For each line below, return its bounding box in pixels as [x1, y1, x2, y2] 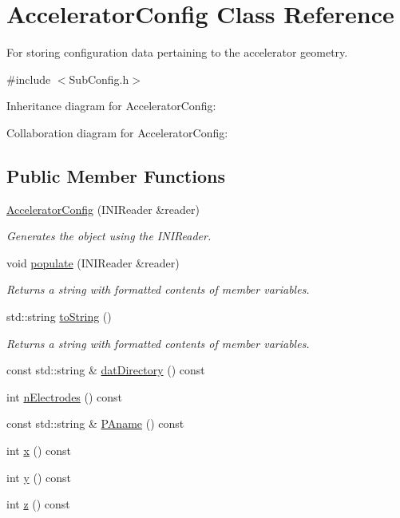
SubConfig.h [69, 70, 129, 87]
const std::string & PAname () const [6, 415, 184, 432]
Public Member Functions [6, 163, 225, 188]
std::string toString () [6, 308, 112, 325]
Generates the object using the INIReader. [6, 227, 212, 244]
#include [6, 70, 51, 87]
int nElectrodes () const [6, 388, 123, 405]
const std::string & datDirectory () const [6, 362, 205, 378]
